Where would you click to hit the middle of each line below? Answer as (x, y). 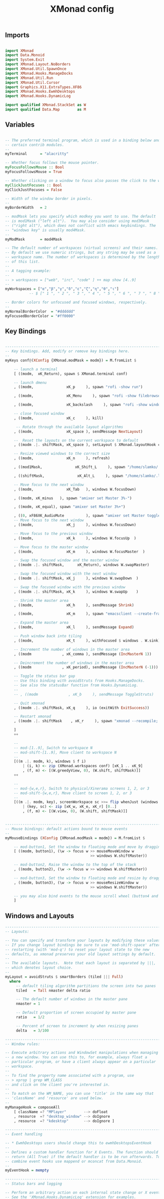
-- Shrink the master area (41, 600)
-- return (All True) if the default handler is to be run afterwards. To (83, 1157)
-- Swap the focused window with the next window (65, 574)
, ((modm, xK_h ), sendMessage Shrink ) (74, 605)
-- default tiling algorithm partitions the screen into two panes (86, 986)
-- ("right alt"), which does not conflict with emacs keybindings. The (81, 225)
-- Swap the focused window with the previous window (70, 587)
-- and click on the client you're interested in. (58, 1085)
